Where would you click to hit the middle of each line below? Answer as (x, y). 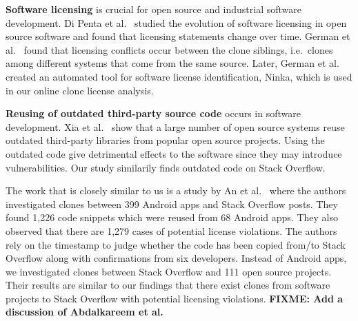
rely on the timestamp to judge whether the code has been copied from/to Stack (176, 244)
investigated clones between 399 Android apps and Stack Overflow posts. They (172, 204)
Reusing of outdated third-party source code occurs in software (153, 113)
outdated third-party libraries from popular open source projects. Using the (165, 140)
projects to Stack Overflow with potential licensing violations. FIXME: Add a (175, 298)
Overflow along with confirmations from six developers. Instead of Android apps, (176, 258)
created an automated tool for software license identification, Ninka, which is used (179, 76)
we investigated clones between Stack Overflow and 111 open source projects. (169, 271)
